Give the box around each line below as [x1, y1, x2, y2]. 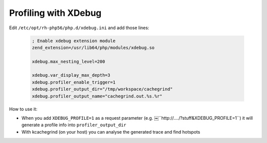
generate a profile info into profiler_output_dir [21, 122, 127, 128]
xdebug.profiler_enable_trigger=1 [32, 79, 116, 85]
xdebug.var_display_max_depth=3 [32, 72, 111, 78]
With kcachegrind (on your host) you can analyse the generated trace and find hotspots [21, 129, 200, 135]
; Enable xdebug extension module [32, 38, 116, 44]
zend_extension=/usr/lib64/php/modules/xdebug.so [32, 45, 155, 50]
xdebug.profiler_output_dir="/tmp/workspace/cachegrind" [32, 87, 173, 92]
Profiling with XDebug [9, 7, 102, 18]
